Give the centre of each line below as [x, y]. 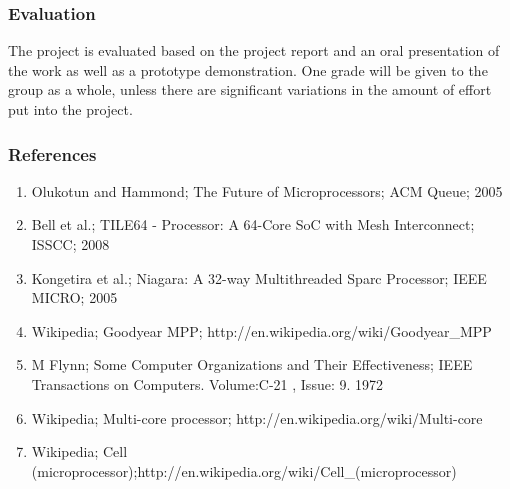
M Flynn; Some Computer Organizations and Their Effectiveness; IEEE [252, 364]
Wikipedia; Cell [79, 451]
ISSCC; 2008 [70, 244]
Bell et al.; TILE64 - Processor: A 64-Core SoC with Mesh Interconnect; [253, 224]
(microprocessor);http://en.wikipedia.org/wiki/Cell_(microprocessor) [244, 470]
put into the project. [70, 109]
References [52, 153]
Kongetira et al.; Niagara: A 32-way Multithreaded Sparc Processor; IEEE [259, 277]
